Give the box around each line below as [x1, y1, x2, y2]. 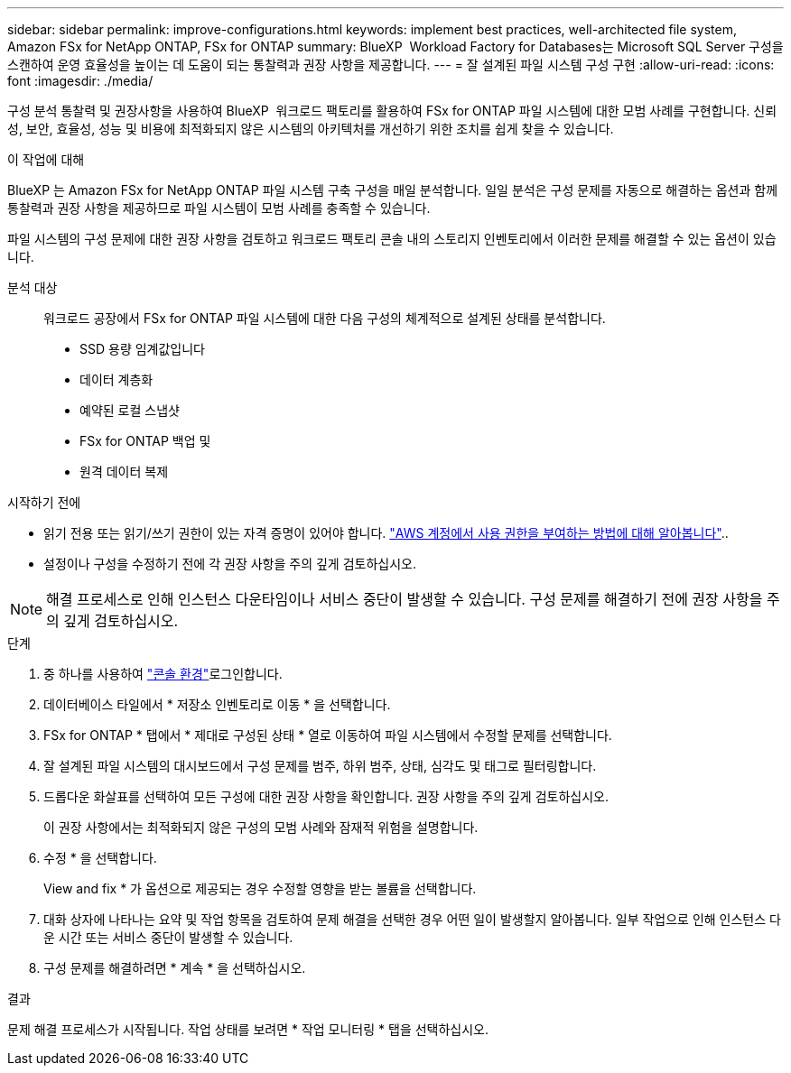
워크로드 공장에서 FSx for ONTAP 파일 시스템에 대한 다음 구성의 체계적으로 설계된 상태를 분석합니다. [43, 310, 606, 326]
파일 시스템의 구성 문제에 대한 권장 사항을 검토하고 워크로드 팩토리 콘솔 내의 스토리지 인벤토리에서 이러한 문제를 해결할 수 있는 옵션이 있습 [7, 231, 777, 246]
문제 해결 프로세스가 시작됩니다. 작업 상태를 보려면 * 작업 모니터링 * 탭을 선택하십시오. [7, 1022, 489, 1037]
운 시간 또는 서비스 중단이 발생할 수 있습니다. [43, 930, 293, 945]
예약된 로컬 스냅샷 [79, 402, 180, 418]
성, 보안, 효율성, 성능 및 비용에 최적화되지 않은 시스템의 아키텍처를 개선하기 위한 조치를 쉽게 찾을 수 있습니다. [7, 121, 614, 136]
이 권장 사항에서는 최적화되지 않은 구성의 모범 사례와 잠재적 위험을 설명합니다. [43, 819, 479, 835]
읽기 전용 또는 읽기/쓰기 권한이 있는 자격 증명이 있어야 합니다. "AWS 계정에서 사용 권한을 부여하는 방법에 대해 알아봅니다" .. [43, 525, 729, 541]
